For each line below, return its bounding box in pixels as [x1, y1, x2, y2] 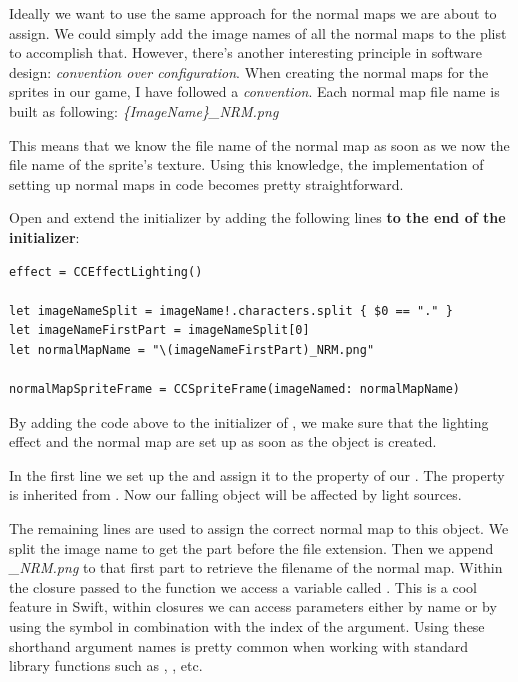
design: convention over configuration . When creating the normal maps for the [9, 61, 489, 82]
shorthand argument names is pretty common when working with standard [9, 635, 469, 656]
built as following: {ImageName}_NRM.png [9, 100, 279, 121]
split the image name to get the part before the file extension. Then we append [9, 537, 494, 558]
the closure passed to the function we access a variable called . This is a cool [9, 576, 477, 597]
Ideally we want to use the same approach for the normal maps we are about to [9, 3, 497, 23]
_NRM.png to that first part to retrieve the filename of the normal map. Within [9, 557, 503, 578]
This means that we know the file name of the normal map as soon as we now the [9, 134, 510, 155]
